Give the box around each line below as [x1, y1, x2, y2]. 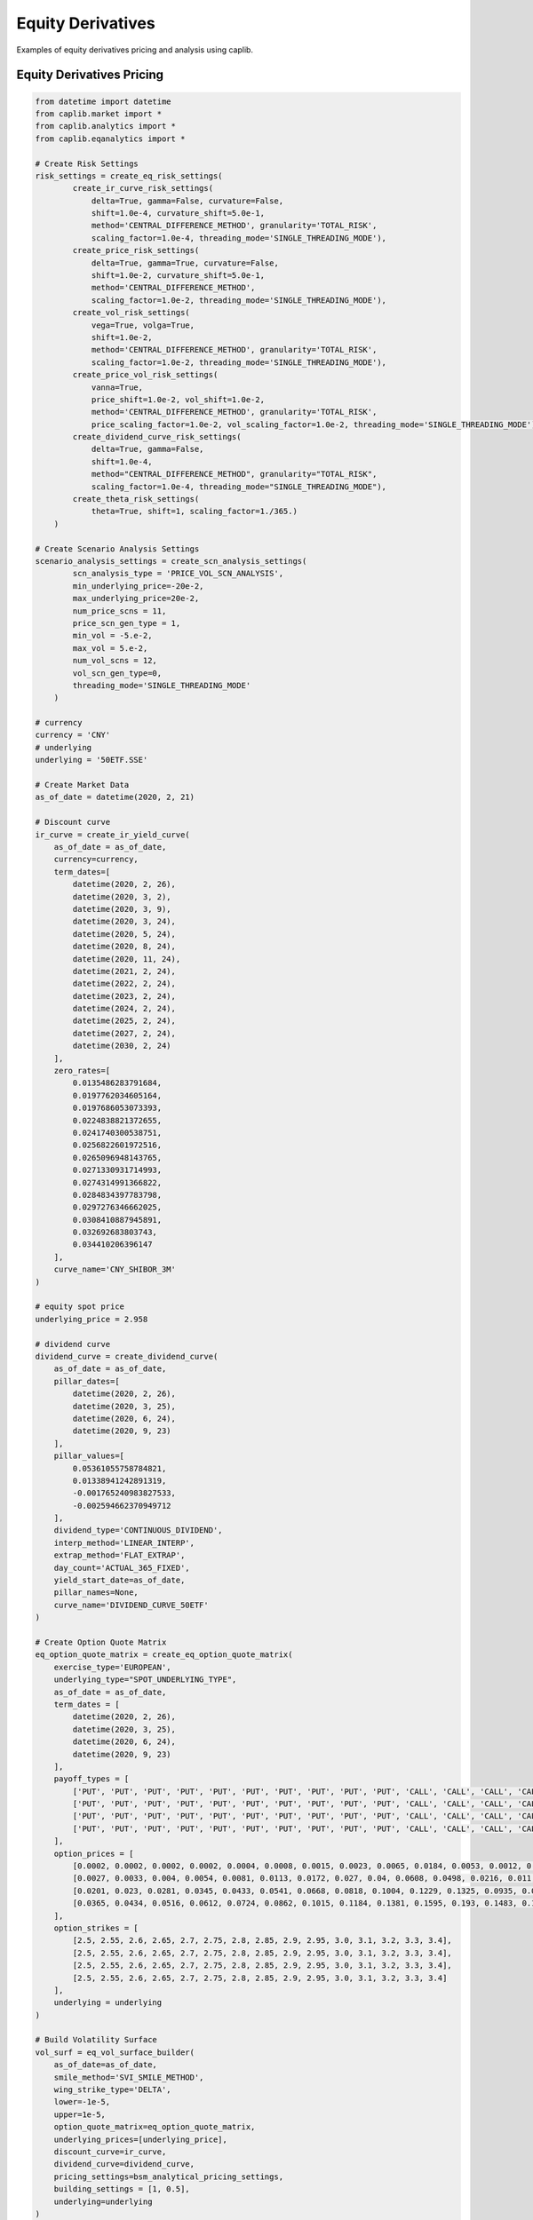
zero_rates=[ [53, 1066, 111, 1076]
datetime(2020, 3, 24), [72, 916, 177, 927]
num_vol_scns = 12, [72, 655, 157, 666]
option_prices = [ [53, 1848, 134, 1859]
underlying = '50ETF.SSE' [35, 755, 148, 765]
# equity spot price [35, 1302, 124, 1312]
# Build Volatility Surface [35, 2034, 157, 2045]
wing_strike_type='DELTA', [53, 2085, 172, 2095]
